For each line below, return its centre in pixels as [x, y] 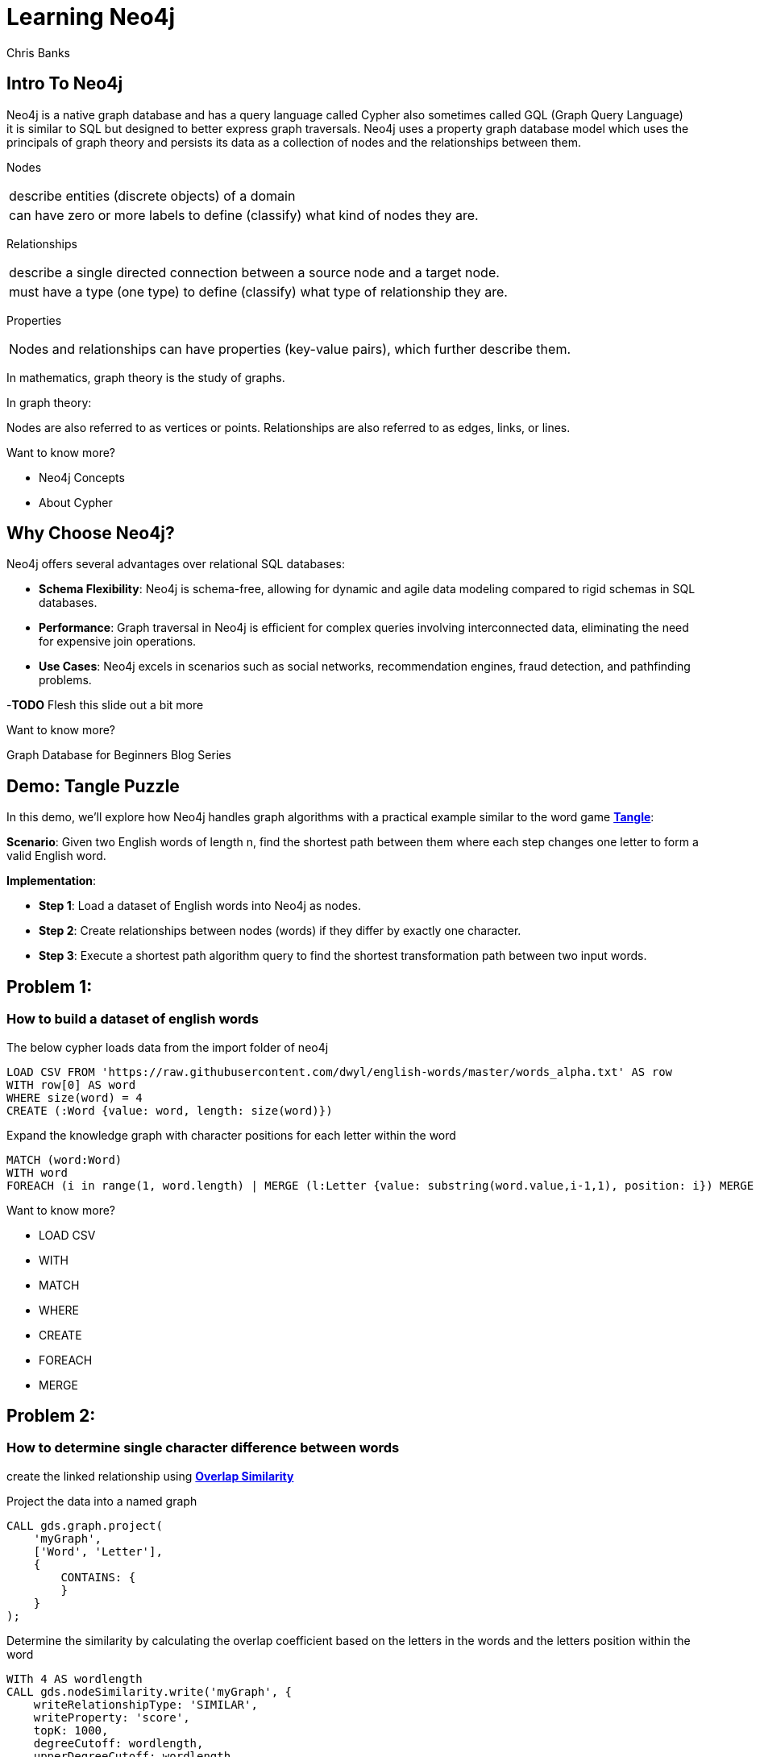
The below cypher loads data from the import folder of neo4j [168, 1047]
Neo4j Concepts [82, 477]
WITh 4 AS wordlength [75, 1678]
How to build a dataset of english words [133, 1019]
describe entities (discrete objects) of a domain [152, 195]
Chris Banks [38, 52]
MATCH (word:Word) [64, 1159]
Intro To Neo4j [65, 84]
